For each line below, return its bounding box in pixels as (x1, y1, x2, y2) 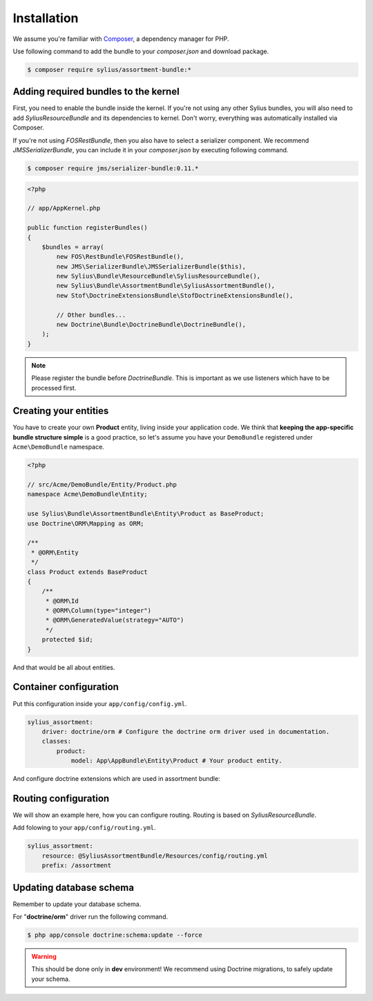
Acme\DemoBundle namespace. (12, 443, 105, 451)
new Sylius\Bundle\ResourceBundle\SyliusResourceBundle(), (56, 272, 261, 280)
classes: (41, 737, 72, 746)
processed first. (31, 384, 77, 392)
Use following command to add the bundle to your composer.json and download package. (12, 47, 269, 55)
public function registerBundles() (27, 224, 148, 232)
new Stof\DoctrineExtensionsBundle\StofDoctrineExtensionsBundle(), (56, 291, 294, 299)
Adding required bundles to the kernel (12, 86, 180, 98)
